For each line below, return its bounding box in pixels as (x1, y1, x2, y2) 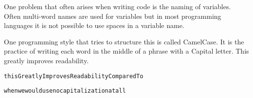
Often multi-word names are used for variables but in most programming (4, 11, 221, 21)
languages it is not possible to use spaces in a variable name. (4, 20, 184, 30)
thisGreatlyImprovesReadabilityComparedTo (4, 72, 144, 80)
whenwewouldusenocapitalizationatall (4, 87, 126, 95)
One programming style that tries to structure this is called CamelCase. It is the (4, 36, 244, 46)
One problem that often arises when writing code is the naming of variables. (4, 1, 231, 11)
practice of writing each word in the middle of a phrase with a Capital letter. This (4, 46, 249, 56)
